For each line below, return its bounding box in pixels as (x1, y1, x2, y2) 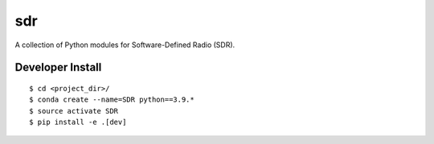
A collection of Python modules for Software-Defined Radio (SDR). (14, 40, 235, 50)
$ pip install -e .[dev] (29, 118, 127, 127)
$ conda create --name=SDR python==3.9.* (29, 95, 194, 104)
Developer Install (14, 61, 102, 74)
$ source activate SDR (29, 106, 119, 115)
